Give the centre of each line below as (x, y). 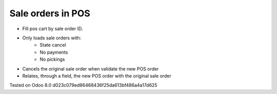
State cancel (53, 45)
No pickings (52, 59)
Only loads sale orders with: (52, 38)
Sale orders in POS (50, 13)
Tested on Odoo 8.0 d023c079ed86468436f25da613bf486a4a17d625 (83, 85)
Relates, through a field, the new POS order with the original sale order (97, 76)
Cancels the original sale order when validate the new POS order (91, 68)
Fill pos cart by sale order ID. (53, 29)
